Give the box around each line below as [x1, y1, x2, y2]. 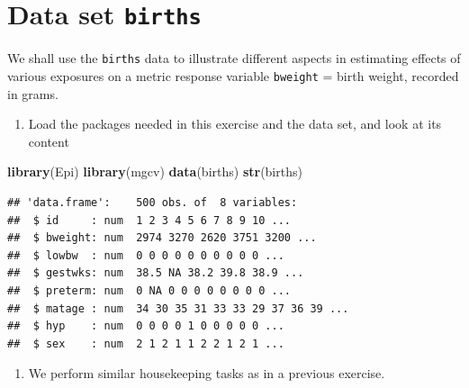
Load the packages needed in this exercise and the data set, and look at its [28, 114, 442, 133]
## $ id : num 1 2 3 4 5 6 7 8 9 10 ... [7, 213, 291, 227]
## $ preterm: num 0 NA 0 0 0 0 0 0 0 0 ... [7, 284, 291, 297]
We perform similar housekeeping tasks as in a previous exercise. [28, 364, 385, 383]
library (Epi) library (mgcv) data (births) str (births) [7, 162, 302, 181]
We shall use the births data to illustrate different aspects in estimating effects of [7, 49, 461, 68]
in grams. [7, 84, 59, 103]
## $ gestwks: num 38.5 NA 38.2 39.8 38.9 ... [7, 266, 304, 280]
